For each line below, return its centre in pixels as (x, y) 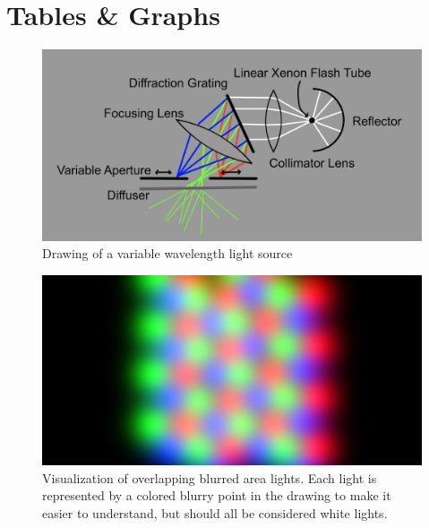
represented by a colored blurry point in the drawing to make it (217, 495)
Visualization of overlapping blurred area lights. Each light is (210, 477)
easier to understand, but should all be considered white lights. (215, 512)
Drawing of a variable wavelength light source (167, 253)
